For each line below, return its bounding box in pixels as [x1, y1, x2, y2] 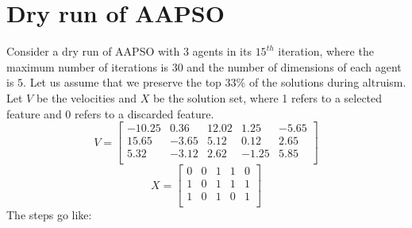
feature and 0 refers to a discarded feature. [6, 105, 214, 122]
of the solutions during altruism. [248, 74, 406, 91]
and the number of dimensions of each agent [187, 58, 402, 75]
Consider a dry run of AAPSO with [6, 43, 180, 60]
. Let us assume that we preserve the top [23, 74, 221, 91]
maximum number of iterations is [6, 58, 169, 75]
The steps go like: [6, 207, 92, 223]
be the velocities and [36, 89, 137, 106]
